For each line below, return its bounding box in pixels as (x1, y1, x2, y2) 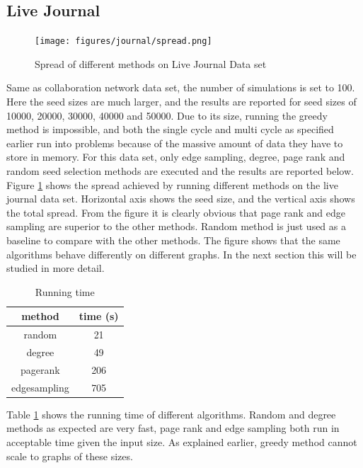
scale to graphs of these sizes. (6, 448, 133, 463)
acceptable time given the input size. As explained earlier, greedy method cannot (6, 435, 357, 450)
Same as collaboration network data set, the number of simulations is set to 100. (6, 80, 355, 95)
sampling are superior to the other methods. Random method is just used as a (6, 219, 346, 234)
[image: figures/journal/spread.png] (35, 36, 212, 47)
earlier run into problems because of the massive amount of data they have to (6, 135, 343, 150)
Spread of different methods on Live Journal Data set (35, 56, 267, 71)
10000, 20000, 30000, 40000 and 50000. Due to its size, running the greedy (6, 108, 328, 122)
